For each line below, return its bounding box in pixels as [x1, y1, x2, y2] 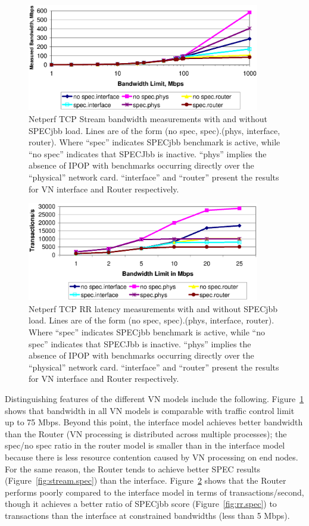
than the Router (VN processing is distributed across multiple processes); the [5, 427, 287, 440]
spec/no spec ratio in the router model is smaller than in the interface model [5, 439, 285, 452]
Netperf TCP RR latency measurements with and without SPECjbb [29, 302, 278, 315]
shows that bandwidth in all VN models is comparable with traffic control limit [5, 404, 295, 416]
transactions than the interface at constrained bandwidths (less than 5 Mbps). [5, 509, 290, 521]
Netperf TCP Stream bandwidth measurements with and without [29, 112, 268, 125]
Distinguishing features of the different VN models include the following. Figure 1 [5, 393, 304, 404]
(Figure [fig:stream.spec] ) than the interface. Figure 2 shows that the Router [5, 474, 286, 487]
